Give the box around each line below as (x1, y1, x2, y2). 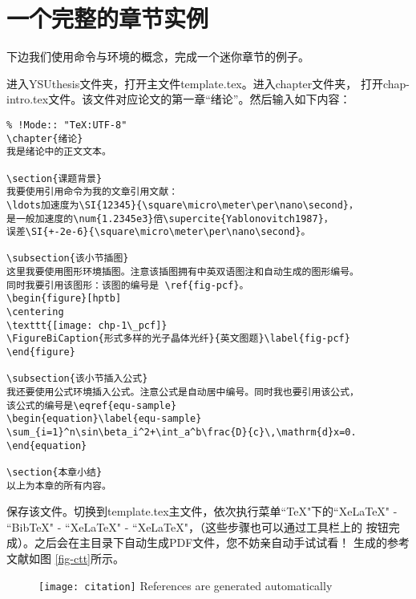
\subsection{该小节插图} (6, 253, 129, 265)
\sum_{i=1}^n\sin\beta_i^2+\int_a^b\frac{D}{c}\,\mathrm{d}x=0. (6, 427, 357, 438)
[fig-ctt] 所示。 (55, 550, 125, 567)
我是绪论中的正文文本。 (6, 146, 111, 158)
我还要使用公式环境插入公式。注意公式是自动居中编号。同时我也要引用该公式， (6, 387, 359, 399)
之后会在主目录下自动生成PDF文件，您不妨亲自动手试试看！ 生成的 (34, 534, 388, 551)
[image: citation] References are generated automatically (38, 577, 333, 593)
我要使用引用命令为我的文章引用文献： (6, 186, 179, 198)
